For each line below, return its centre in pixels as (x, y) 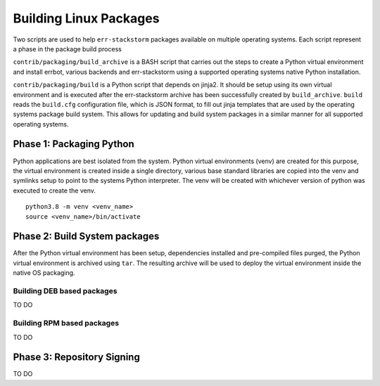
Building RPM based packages (66, 323)
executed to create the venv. (55, 191)
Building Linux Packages (86, 18)
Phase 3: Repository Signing (76, 358)
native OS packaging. (44, 273)
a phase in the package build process (68, 49)
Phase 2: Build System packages (86, 237)
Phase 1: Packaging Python (74, 144)
